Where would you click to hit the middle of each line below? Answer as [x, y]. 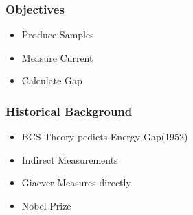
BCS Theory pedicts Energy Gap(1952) [105, 137]
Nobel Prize [46, 205]
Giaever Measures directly [76, 182]
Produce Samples [58, 35]
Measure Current [57, 57]
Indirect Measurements [70, 159]
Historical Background [69, 111]
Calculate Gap [52, 80]
